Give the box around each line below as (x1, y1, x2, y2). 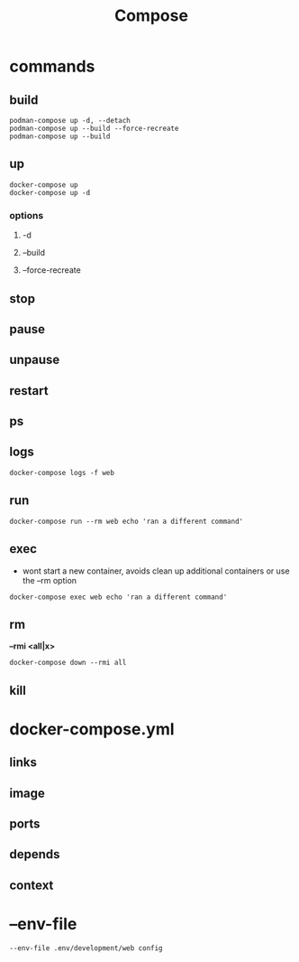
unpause (9, 352, 60, 368)
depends (9, 846, 60, 863)
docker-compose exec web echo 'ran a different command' (9, 593, 228, 602)
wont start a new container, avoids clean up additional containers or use (22, 565, 290, 576)
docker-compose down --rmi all (9, 658, 127, 668)
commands (9, 56, 95, 77)
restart (9, 383, 49, 398)
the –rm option (22, 574, 77, 585)
